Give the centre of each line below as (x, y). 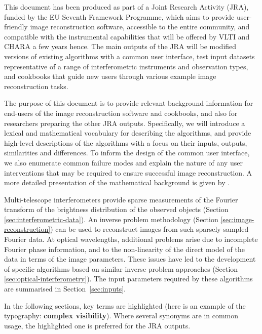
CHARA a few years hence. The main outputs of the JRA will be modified (120, 46)
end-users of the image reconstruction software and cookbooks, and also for (121, 113)
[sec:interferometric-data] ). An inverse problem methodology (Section (111, 219)
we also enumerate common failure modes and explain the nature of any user (123, 162)
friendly (16, 27)
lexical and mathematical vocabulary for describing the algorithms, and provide (128, 133)
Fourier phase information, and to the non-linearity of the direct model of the (124, 249)
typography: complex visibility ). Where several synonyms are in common (121, 316)
